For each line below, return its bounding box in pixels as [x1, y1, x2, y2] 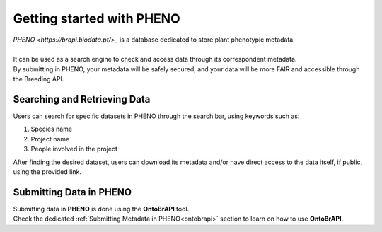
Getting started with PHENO [13, 11, 180, 26]
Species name [30, 124, 73, 134]
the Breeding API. [13, 75, 64, 83]
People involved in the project [30, 145, 118, 153]
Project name [30, 134, 70, 143]
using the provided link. [13, 167, 81, 176]
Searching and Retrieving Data [13, 93, 151, 105]
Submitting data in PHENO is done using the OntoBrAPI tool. [13, 204, 190, 213]
